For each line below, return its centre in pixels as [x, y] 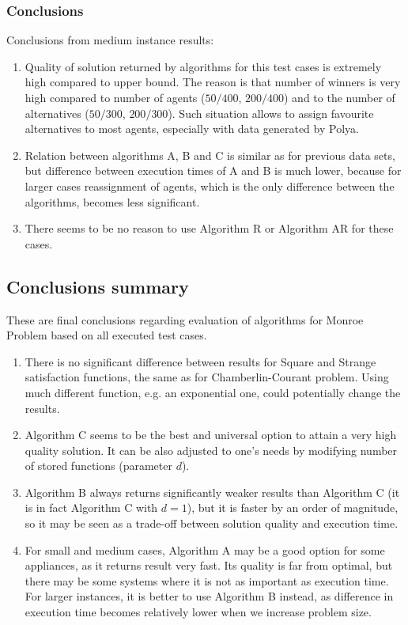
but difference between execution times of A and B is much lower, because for [213, 170]
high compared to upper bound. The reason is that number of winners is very [213, 82]
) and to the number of [340, 97]
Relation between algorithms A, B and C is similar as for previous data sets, [210, 155]
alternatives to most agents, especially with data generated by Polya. [192, 129]
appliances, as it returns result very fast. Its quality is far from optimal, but [209, 565]
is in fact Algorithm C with [91, 508]
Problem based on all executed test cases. [107, 335]
